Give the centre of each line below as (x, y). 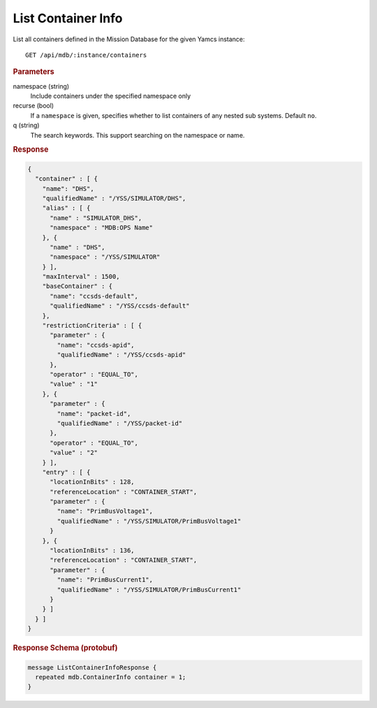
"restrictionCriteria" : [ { (92, 326)
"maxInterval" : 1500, (81, 277)
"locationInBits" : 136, (93, 551)
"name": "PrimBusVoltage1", (105, 511)
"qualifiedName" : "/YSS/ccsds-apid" (121, 355)
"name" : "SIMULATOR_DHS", (96, 218)
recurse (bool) (34, 106)
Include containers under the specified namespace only (111, 96)
